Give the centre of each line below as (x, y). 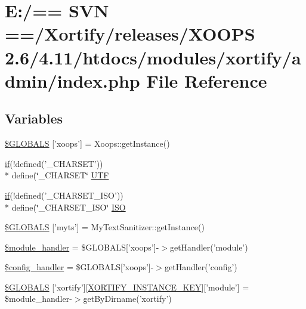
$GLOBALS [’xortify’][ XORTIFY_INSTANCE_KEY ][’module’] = (127, 287)
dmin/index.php (72, 80)
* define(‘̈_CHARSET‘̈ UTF (57, 175)
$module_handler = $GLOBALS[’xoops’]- (82, 247)
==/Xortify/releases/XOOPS (130, 34)
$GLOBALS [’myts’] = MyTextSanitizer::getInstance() (105, 227)
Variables (34, 118)
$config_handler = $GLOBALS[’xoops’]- (79, 267)
